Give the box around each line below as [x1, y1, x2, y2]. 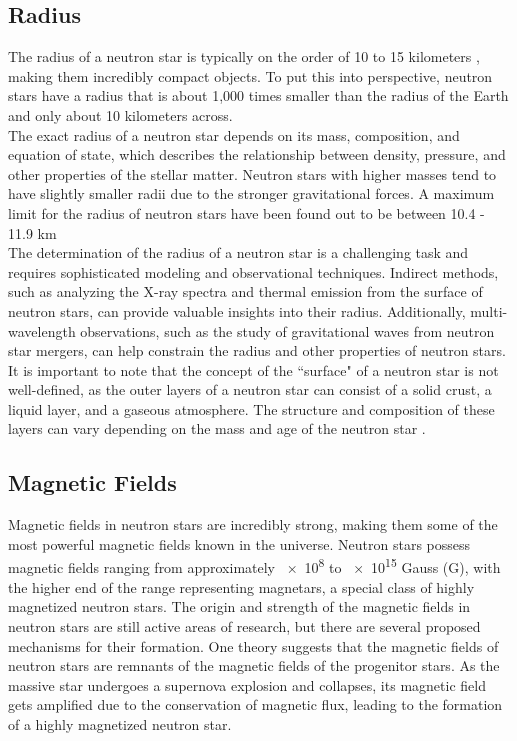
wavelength [8, 320, 76, 341]
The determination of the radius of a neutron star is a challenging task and [8, 242, 469, 263]
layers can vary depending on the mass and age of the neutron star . [8, 418, 426, 439]
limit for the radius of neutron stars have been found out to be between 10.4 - [8, 202, 485, 223]
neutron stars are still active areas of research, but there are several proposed [8, 615, 481, 636]
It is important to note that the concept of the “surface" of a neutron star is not [8, 359, 499, 380]
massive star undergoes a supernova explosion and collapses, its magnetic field [8, 674, 486, 695]
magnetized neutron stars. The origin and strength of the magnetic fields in [8, 596, 471, 617]
